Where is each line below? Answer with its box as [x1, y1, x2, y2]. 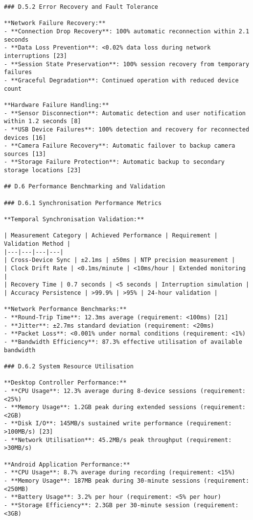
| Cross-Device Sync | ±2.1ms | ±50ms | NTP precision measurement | [4, 257, 235, 264]
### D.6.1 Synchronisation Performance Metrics [4, 199, 162, 207]
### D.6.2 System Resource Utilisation [4, 363, 134, 370]
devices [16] [4, 134, 46, 141]
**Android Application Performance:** [4, 461, 130, 468]
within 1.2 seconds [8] [4, 118, 81, 125]
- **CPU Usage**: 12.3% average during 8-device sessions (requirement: [4, 387, 246, 394]
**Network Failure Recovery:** [4, 20, 106, 27]
